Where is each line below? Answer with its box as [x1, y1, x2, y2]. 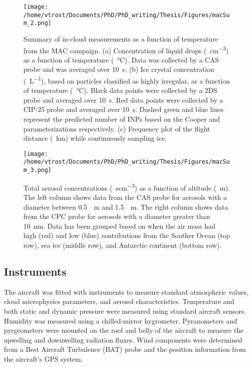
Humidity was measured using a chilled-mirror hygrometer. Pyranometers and [4, 315, 237, 325]
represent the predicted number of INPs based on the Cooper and [23, 114, 220, 124]
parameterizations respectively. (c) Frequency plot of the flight [23, 123, 210, 133]
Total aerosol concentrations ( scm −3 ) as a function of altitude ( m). [23, 181, 230, 193]
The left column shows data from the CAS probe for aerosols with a [23, 192, 227, 202]
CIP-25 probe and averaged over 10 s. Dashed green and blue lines [23, 104, 224, 114]
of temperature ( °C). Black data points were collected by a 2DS [23, 85, 217, 95]
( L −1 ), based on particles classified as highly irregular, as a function [23, 74, 230, 86]
